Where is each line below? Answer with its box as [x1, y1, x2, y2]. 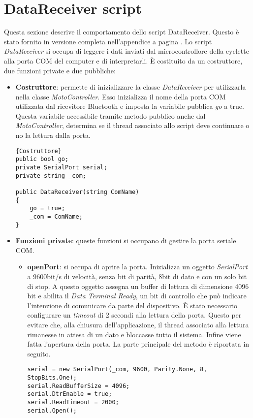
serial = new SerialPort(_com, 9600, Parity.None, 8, [27, 366, 207, 373]
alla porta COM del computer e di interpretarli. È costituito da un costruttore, [4, 55, 243, 65]
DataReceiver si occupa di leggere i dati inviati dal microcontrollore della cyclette [4, 46, 249, 56]
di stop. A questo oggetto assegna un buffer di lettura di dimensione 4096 [27, 281, 249, 291]
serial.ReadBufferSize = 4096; [27, 382, 130, 389]
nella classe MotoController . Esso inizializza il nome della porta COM [15, 91, 226, 101]
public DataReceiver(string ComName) [15, 188, 139, 195]
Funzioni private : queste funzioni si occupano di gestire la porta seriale [15, 235, 236, 246]
